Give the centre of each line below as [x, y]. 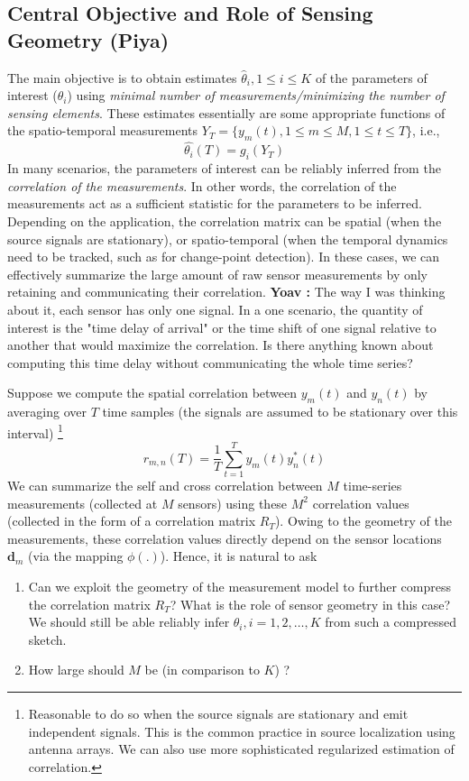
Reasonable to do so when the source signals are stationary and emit [218, 714]
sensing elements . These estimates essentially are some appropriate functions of [226, 112]
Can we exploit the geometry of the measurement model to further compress [239, 587]
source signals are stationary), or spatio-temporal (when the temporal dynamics [228, 239]
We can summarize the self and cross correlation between [165, 486]
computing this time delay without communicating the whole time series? [210, 362]
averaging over [47, 412]
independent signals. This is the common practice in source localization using [242, 731]
